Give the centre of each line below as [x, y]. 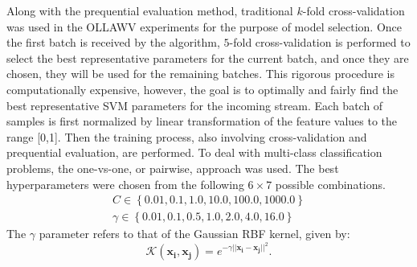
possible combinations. [330, 184]
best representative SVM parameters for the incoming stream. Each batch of [195, 105]
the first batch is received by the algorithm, [113, 42]
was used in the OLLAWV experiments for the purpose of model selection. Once [204, 26]
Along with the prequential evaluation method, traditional [150, 10]
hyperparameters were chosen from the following [125, 184]
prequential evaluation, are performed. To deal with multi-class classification [194, 152]
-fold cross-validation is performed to [320, 42]
